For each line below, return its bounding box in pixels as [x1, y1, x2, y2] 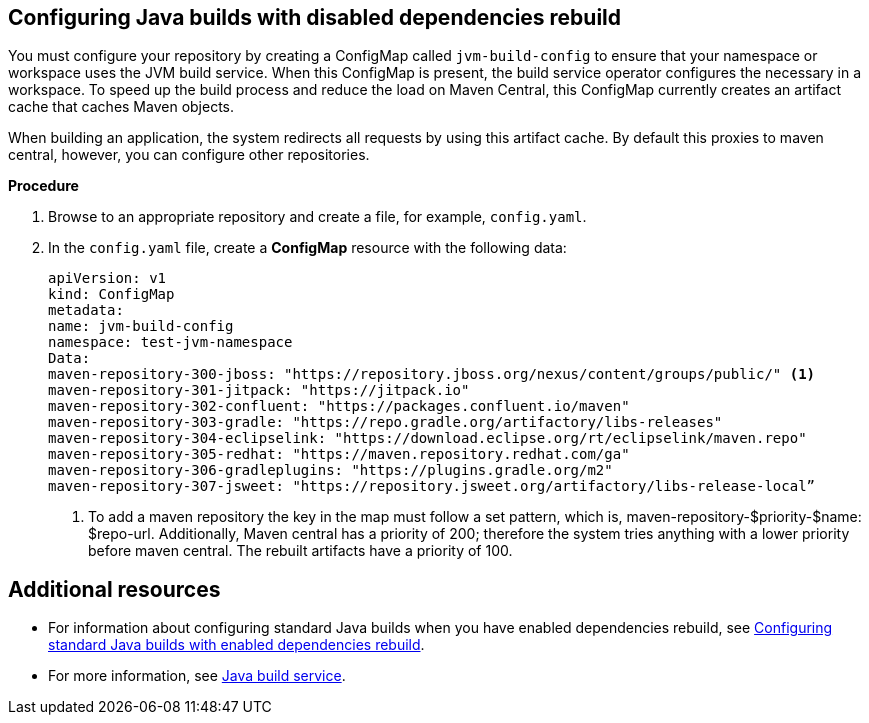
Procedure [8, 177, 79, 195]
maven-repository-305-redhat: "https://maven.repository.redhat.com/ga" [48, 446, 630, 463]
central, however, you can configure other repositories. [8, 146, 370, 164]
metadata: [48, 302, 124, 319]
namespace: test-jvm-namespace [48, 334, 293, 351]
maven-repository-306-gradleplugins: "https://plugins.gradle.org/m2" [48, 462, 613, 479]
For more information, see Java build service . [48, 667, 346, 685]
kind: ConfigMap [48, 286, 175, 303]
